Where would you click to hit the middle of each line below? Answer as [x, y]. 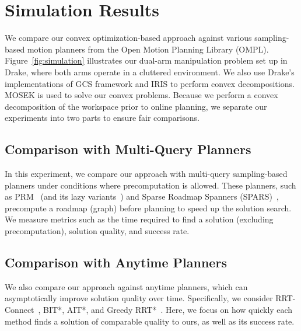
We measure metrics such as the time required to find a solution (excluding [139, 219]
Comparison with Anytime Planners [116, 262]
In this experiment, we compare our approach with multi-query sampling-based [146, 174]
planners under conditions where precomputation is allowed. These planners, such [150, 185]
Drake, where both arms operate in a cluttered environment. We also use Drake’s [150, 72]
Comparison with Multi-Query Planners [128, 149]
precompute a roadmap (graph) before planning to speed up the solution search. [148, 208]
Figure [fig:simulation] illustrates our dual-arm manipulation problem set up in [146, 60]
